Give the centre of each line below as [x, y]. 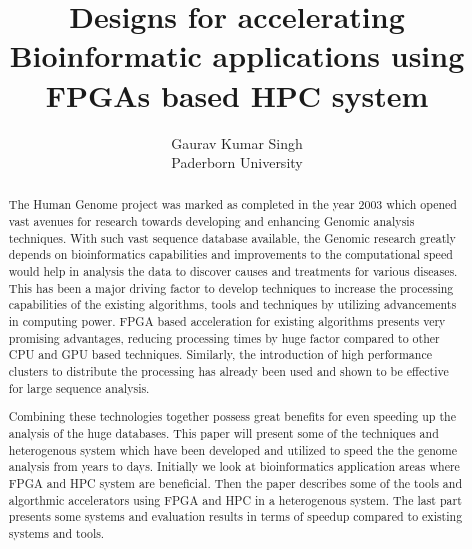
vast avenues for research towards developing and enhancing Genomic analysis [211, 221]
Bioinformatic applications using [237, 55]
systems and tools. [56, 532]
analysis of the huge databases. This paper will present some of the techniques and [223, 432]
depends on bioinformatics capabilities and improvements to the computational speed [230, 254]
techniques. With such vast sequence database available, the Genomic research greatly [232, 237]
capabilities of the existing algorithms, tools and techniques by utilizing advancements [232, 304]
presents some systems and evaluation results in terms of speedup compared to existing [235, 516]
